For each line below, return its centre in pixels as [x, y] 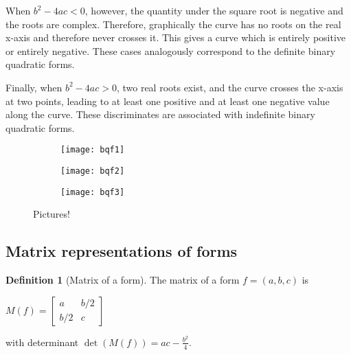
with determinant [42, 342]
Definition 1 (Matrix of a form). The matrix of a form [123, 280]
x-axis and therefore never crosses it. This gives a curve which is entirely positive [176, 37]
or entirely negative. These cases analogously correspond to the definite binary [171, 50]
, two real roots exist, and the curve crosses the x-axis [230, 87]
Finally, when [34, 87]
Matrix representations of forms [122, 251]
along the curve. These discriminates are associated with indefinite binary [160, 114]
